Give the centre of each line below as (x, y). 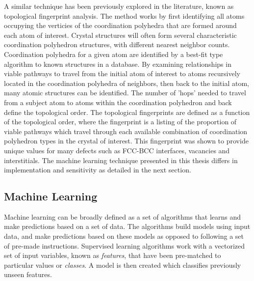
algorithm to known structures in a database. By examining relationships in (118, 64)
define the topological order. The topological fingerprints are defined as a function (127, 112)
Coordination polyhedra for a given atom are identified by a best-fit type (114, 54)
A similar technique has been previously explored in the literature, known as (119, 6)
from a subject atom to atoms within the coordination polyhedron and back (118, 102)
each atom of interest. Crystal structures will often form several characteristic (120, 35)
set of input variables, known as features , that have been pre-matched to (113, 255)
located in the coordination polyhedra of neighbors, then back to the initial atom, (127, 83)
